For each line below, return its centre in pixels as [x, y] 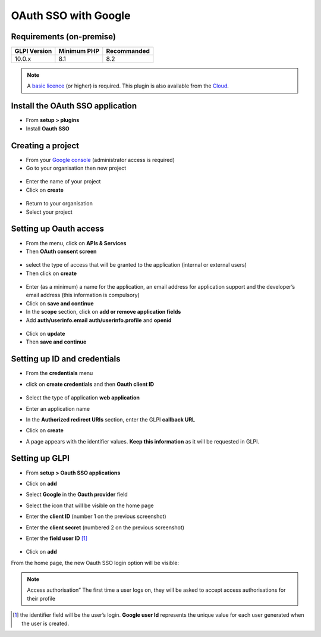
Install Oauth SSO [48, 129]
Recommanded [128, 51]
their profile [41, 598]
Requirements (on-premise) [63, 37]
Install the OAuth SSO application [74, 106]
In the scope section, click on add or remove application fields [103, 312]
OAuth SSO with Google [71, 15]
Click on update [45, 334]
